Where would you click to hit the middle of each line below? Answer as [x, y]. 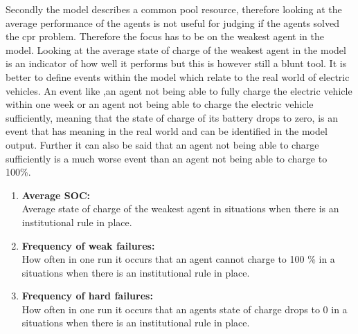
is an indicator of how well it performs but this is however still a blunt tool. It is [176, 63]
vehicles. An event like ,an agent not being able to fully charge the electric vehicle [179, 90]
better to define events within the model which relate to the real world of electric [178, 76]
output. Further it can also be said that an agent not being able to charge [162, 144]
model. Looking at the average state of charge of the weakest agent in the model [176, 49]
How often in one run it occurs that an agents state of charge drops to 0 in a [185, 309]
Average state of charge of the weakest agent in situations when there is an [180, 208]
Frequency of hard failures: [87, 296]
